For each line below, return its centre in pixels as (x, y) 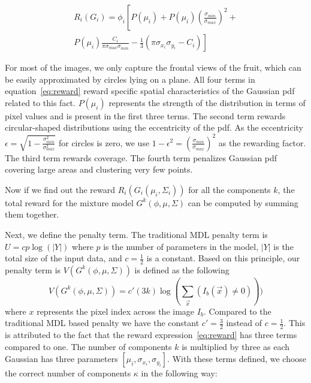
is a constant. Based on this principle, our (223, 258)
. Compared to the (237, 311)
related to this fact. (40, 102)
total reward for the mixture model (69, 202)
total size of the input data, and (64, 258)
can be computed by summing (243, 202)
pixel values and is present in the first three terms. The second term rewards (145, 115)
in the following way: (179, 373)
